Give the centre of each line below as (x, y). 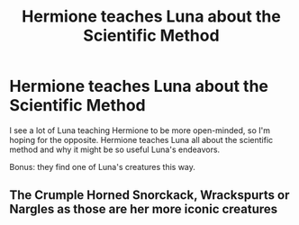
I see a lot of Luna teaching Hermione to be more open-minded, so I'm (140, 130)
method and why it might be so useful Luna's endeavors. (115, 149)
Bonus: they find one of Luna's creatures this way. (103, 166)
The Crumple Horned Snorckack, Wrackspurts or (149, 195)
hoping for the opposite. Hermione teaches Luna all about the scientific (141, 139)
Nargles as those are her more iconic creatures (144, 209)
